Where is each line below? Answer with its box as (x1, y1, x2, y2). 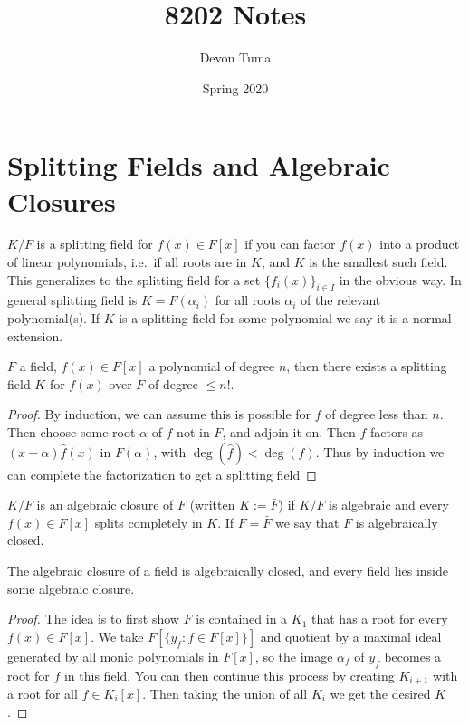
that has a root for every (311, 609, 448, 628)
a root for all (7, 683, 78, 702)
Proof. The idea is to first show (7, 609, 179, 628)
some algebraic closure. (7, 578, 135, 597)
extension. (7, 326, 63, 345)
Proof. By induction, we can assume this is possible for (7, 405, 311, 424)
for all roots (215, 291, 281, 310)
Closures (7, 182, 116, 219)
